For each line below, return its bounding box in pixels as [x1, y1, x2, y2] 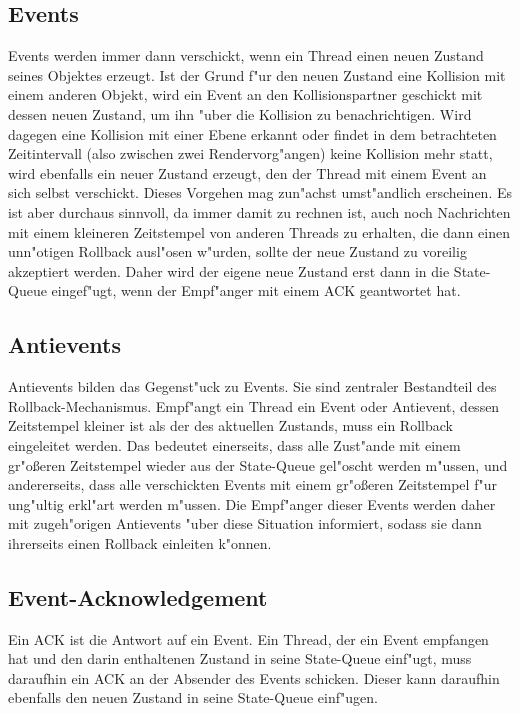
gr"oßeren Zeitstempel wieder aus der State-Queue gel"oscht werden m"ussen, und [8, 454, 508, 475]
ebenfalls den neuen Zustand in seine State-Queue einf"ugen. [8, 687, 378, 708]
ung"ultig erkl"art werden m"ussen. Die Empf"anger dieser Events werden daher [8, 493, 496, 514]
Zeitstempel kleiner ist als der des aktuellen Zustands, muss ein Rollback [8, 415, 453, 436]
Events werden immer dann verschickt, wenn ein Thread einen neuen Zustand [8, 45, 484, 66]
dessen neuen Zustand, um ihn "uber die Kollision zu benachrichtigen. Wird [8, 103, 472, 124]
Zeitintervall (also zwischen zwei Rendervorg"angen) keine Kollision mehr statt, [8, 143, 493, 164]
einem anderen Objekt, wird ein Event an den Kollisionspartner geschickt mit [8, 84, 483, 105]
